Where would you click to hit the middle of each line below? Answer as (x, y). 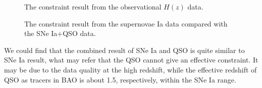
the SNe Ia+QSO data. (60, 33)
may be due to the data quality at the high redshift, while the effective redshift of (130, 69)
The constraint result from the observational (93, 6)
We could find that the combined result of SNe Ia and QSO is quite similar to (124, 50)
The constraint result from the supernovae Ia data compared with (126, 23)
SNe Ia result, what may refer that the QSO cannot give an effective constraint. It (131, 60)
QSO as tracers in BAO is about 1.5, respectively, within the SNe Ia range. (120, 79)
